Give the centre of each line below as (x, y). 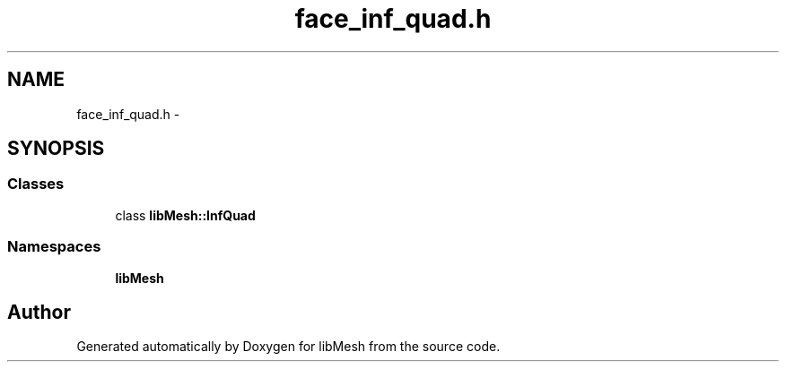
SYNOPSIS (56, 149)
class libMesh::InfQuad (185, 215)
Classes (36, 184)
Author (39, 312)
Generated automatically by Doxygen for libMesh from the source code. (288, 347)
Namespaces (54, 247)
